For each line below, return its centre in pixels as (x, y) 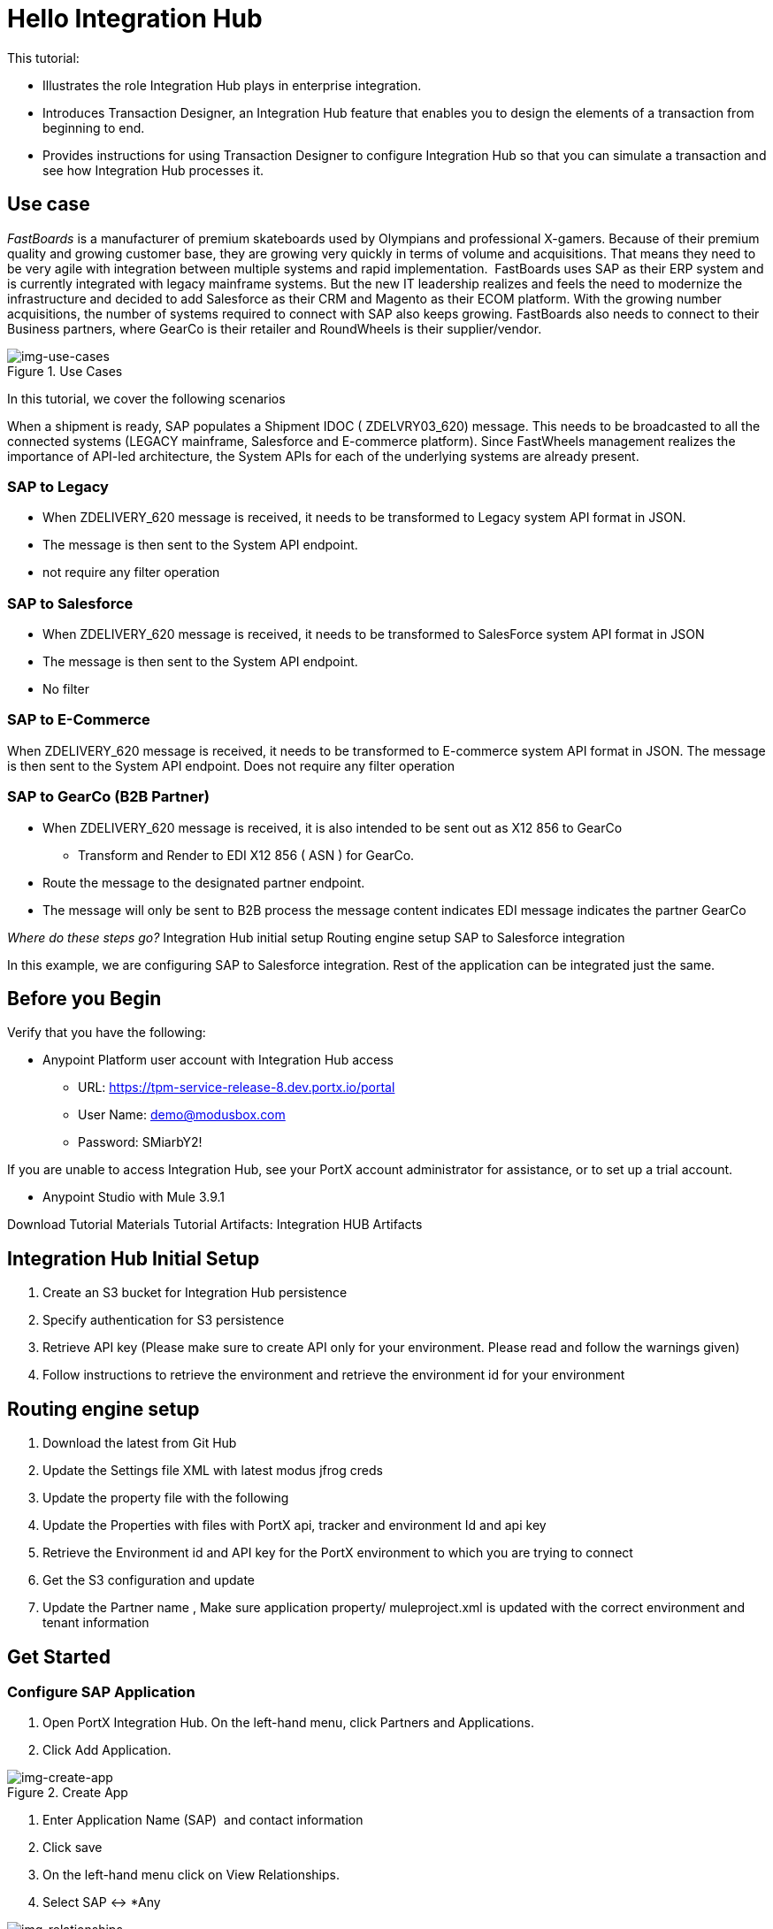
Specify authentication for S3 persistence (164, 1320)
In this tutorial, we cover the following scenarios (146, 398)
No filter (66, 689)
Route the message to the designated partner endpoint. (204, 882)
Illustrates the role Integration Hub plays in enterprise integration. (232, 85)
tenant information (96, 1623)
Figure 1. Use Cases (65, 371)
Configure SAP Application (101, 1691)
